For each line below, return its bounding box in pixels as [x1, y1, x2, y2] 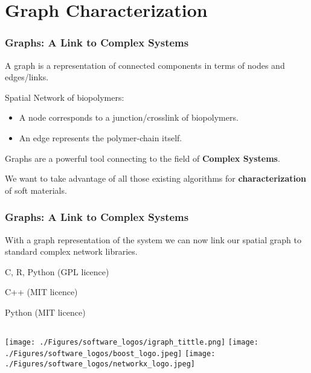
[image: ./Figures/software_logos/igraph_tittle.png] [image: [5, 337, 258, 346]
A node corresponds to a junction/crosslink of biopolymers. [19, 111, 239, 124]
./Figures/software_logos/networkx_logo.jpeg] [5, 359, 195, 368]
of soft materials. [5, 183, 67, 196]
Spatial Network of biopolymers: [5, 91, 124, 103]
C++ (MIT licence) [5, 285, 78, 298]
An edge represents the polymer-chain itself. [19, 131, 182, 144]
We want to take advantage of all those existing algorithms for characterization [5, 172, 307, 185]
